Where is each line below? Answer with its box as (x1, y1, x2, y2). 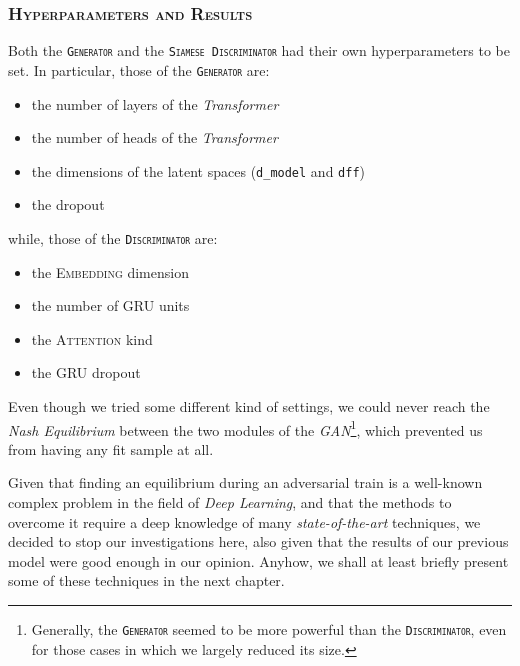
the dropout (31, 194, 105, 215)
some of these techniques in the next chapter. (8, 570, 285, 591)
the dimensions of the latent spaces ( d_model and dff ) (31, 160, 366, 181)
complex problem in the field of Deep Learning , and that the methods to (8, 492, 452, 513)
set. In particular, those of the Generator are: (8, 59, 270, 80)
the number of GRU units (31, 295, 190, 316)
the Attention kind (31, 328, 153, 349)
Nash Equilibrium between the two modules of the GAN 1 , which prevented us (8, 416, 483, 440)
